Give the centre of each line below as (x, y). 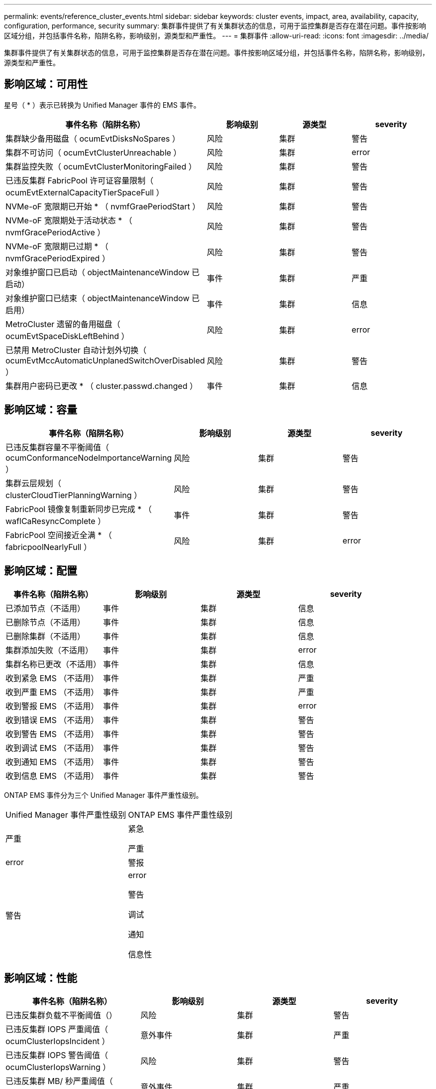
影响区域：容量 (41, 410)
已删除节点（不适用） (46, 622)
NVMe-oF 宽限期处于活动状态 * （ (69, 220)
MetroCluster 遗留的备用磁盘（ (63, 324)
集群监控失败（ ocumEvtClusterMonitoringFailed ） (101, 166)
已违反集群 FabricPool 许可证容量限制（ (80, 180)
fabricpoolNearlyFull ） (49, 547)
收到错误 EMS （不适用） (52, 720)
